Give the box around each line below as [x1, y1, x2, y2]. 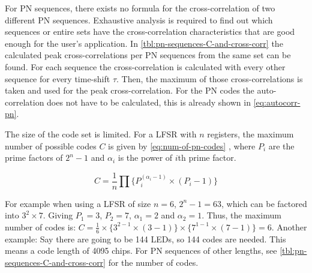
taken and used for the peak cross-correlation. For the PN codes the [5, 84, 254, 97]
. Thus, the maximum [202, 209, 281, 221]
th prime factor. [178, 151, 236, 164]
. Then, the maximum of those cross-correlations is [116, 72, 303, 85]
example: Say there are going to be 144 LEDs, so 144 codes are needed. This [5, 232, 286, 245]
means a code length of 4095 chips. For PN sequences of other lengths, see [5, 244, 277, 257]
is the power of [118, 151, 173, 164]
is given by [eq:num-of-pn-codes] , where [108, 139, 256, 152]
